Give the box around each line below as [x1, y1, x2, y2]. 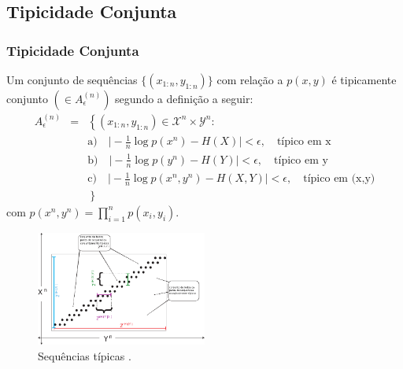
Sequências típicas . [38, 347, 131, 363]
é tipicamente [331, 72, 397, 87]
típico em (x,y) [303, 173, 375, 185]
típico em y [274, 154, 328, 166]
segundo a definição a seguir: [115, 90, 253, 106]
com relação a [216, 72, 283, 87]
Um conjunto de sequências [6, 72, 138, 87]
